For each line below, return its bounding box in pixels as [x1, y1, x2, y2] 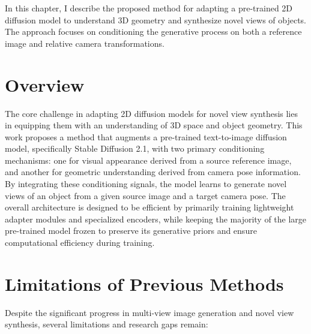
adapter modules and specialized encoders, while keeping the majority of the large [5, 212, 307, 225]
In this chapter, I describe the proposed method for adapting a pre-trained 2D [5, 2, 293, 14]
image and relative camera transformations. [5, 37, 165, 49]
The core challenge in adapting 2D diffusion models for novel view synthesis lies [5, 107, 298, 119]
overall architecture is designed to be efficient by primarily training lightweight [5, 201, 294, 213]
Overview [5, 72, 85, 97]
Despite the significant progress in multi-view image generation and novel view [5, 306, 294, 318]
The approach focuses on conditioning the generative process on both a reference [5, 25, 302, 38]
